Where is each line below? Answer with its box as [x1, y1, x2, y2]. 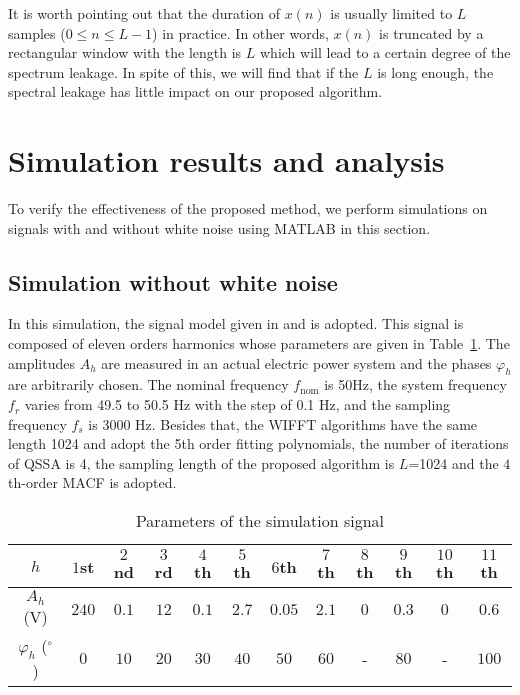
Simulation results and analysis [8, 140, 445, 181]
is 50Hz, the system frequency [324, 374, 507, 395]
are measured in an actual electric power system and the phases [101, 352, 492, 373]
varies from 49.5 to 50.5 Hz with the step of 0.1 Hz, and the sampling [24, 394, 451, 415]
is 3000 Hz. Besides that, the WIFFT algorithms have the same [88, 413, 478, 434]
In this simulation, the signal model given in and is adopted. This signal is [8, 313, 464, 334]
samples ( [8, 22, 66, 43]
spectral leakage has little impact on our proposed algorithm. [8, 81, 383, 102]
